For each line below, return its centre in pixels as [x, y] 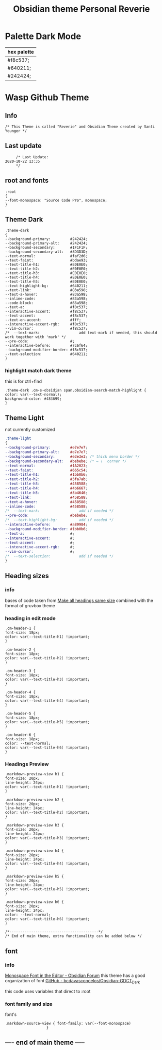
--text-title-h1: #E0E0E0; [47, 265]
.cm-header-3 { [20, 671]
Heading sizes [27, 576]
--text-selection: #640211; [47, 354]
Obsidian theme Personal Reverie [81, 9]
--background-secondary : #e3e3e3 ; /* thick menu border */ [72, 456]
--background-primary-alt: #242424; [47, 244]
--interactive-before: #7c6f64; [47, 346]
